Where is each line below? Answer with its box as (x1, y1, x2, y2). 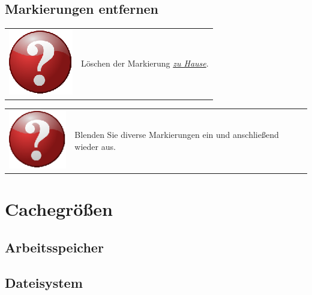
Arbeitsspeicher (5, 237, 104, 256)
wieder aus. (74, 140, 116, 152)
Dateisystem (5, 273, 83, 291)
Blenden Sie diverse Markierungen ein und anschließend (74, 128, 279, 141)
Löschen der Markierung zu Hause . (81, 57, 209, 70)
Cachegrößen (5, 197, 113, 221)
